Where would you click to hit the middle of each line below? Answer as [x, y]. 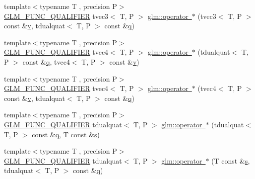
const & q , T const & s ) [66, 134]
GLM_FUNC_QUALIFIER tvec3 [56, 16]
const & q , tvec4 [46, 61]
